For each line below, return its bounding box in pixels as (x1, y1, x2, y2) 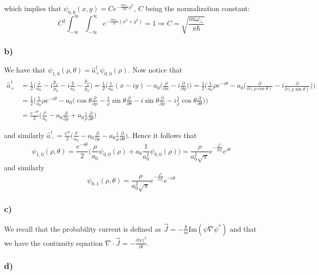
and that (230, 223, 257, 234)
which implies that (4, 3, 62, 13)
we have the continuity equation (4, 237, 103, 248)
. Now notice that (128, 64, 182, 75)
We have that (4, 64, 46, 75)
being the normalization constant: (145, 3, 250, 13)
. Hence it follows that (128, 129, 197, 140)
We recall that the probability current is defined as (4, 223, 162, 234)
